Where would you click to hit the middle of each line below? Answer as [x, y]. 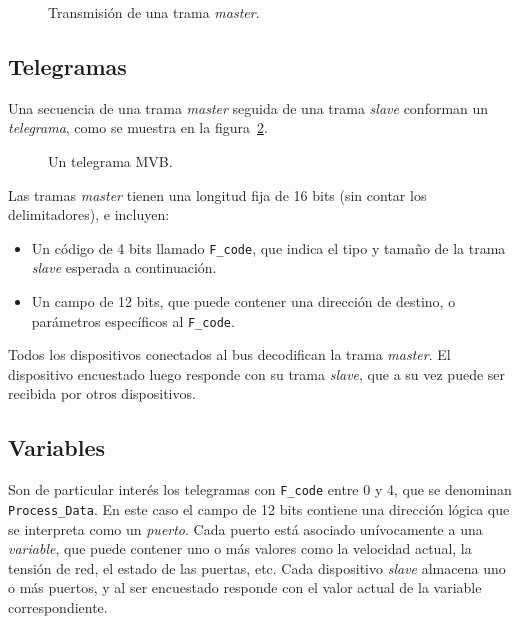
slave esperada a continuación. [124, 267]
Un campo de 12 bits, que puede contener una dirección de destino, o [243, 301]
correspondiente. [58, 606]
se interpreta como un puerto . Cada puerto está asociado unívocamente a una [245, 528]
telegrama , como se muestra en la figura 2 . [138, 127]
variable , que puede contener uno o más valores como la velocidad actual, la [240, 548]
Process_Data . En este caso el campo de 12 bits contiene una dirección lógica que [259, 508]
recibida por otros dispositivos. [102, 393]
